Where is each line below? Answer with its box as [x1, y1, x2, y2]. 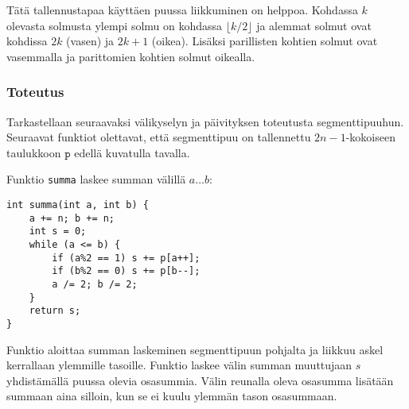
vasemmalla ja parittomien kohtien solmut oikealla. [6, 48, 255, 64]
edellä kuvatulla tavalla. [74, 144, 190, 160]
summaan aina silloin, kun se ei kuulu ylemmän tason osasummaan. [6, 388, 337, 404]
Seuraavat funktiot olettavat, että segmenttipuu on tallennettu [6, 129, 311, 145]
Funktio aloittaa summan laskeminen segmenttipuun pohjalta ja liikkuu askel [6, 341, 384, 357]
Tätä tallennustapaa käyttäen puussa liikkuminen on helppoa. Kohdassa [6, 2, 358, 17]
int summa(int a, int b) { [6, 199, 149, 211]
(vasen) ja [66, 33, 115, 49]
